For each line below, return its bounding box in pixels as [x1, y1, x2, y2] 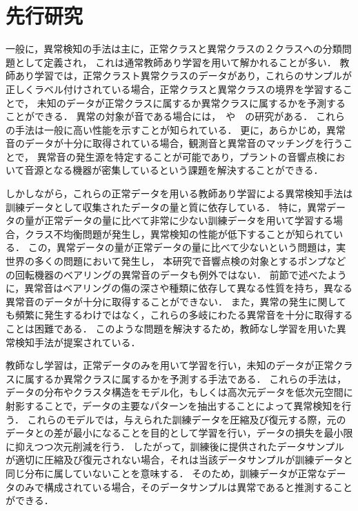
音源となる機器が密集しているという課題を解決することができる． [24, 163, 324, 177]
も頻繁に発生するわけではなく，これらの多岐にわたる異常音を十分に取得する [6, 308, 353, 322]
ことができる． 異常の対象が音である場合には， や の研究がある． [6, 109, 313, 123]
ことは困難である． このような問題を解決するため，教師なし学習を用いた [6, 321, 337, 335]
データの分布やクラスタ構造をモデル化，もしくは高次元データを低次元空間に [6, 385, 353, 399]
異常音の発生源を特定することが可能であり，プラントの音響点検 [37, 149, 326, 163]
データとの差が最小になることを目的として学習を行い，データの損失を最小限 [6, 425, 353, 440]
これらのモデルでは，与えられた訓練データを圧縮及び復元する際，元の [27, 412, 346, 426]
